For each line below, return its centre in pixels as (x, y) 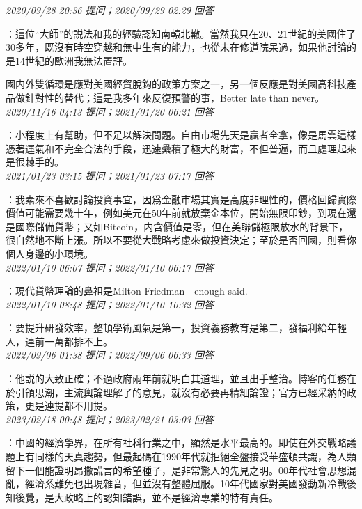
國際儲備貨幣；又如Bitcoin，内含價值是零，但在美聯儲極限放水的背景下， (182, 226)
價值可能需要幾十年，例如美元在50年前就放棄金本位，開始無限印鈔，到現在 (176, 213)
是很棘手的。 (35, 162)
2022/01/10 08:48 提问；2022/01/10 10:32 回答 (110, 304)
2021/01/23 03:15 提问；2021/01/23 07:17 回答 (110, 175)
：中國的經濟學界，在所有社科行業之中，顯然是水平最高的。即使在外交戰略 (176, 443)
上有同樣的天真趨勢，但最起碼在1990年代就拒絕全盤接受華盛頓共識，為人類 (186, 456)
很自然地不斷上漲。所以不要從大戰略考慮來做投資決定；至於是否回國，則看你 (181, 240)
